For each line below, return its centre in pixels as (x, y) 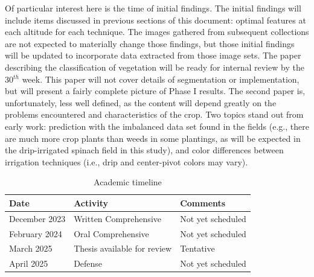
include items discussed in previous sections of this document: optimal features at (155, 20)
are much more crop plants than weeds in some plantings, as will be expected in (153, 138)
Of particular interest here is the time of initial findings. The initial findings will (153, 8)
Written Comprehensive (117, 218)
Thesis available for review (123, 248)
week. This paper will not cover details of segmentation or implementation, (161, 79)
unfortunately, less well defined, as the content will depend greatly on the (141, 102)
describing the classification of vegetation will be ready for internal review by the (155, 67)
